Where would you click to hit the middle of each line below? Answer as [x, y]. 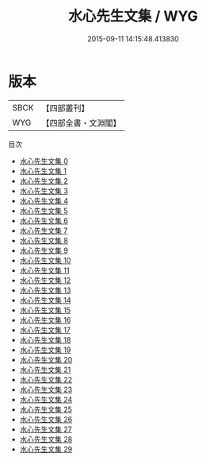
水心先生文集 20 [46, 359]
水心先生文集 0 [44, 161]
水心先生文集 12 [45, 280]
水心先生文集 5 [44, 211]
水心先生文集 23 [46, 389]
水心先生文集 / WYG [133, 16]
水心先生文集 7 [44, 230]
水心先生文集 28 [46, 439]
